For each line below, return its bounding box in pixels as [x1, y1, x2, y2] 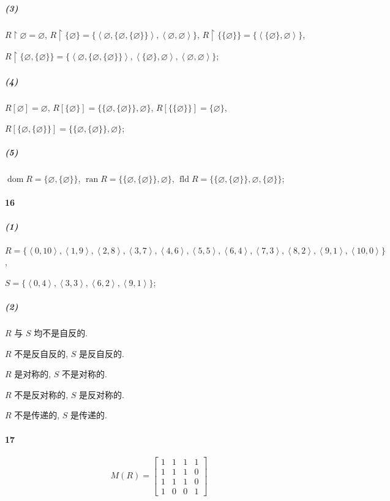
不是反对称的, [14, 388, 69, 401]
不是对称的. [62, 367, 108, 380]
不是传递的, [14, 409, 60, 421]
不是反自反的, [14, 347, 69, 360]
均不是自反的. [34, 326, 88, 339]
